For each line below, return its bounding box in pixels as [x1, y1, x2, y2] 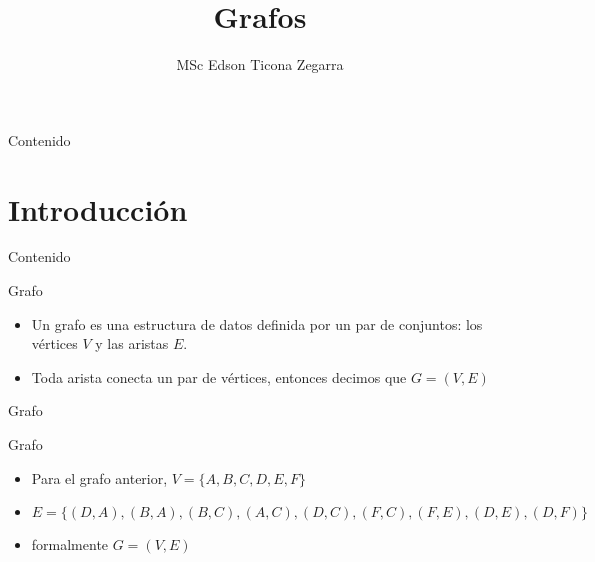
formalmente [31, 534, 109, 555]
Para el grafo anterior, [31, 467, 168, 488]
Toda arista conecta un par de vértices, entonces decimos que [31, 366, 407, 387]
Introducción [8, 188, 188, 229]
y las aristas [95, 333, 169, 354]
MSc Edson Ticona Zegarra [176, 54, 344, 75]
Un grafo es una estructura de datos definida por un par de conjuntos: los [31, 313, 483, 334]
